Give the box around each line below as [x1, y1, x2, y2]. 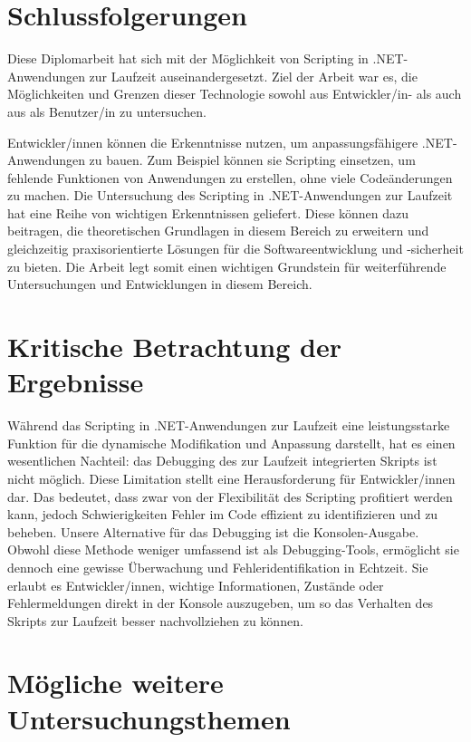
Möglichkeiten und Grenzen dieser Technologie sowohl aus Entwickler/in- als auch [7, 84, 462, 103]
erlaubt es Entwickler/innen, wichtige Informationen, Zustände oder [7, 575, 384, 594]
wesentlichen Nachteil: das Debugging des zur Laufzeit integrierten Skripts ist [7, 451, 437, 470]
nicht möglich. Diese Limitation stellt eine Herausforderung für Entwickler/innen [7, 468, 456, 487]
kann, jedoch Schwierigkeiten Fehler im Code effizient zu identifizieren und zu [7, 505, 438, 524]
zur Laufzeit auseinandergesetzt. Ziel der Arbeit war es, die [89, 66, 418, 85]
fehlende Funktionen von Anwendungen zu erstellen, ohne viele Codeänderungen [7, 168, 453, 187]
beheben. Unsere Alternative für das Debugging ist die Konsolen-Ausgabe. [7, 522, 419, 541]
